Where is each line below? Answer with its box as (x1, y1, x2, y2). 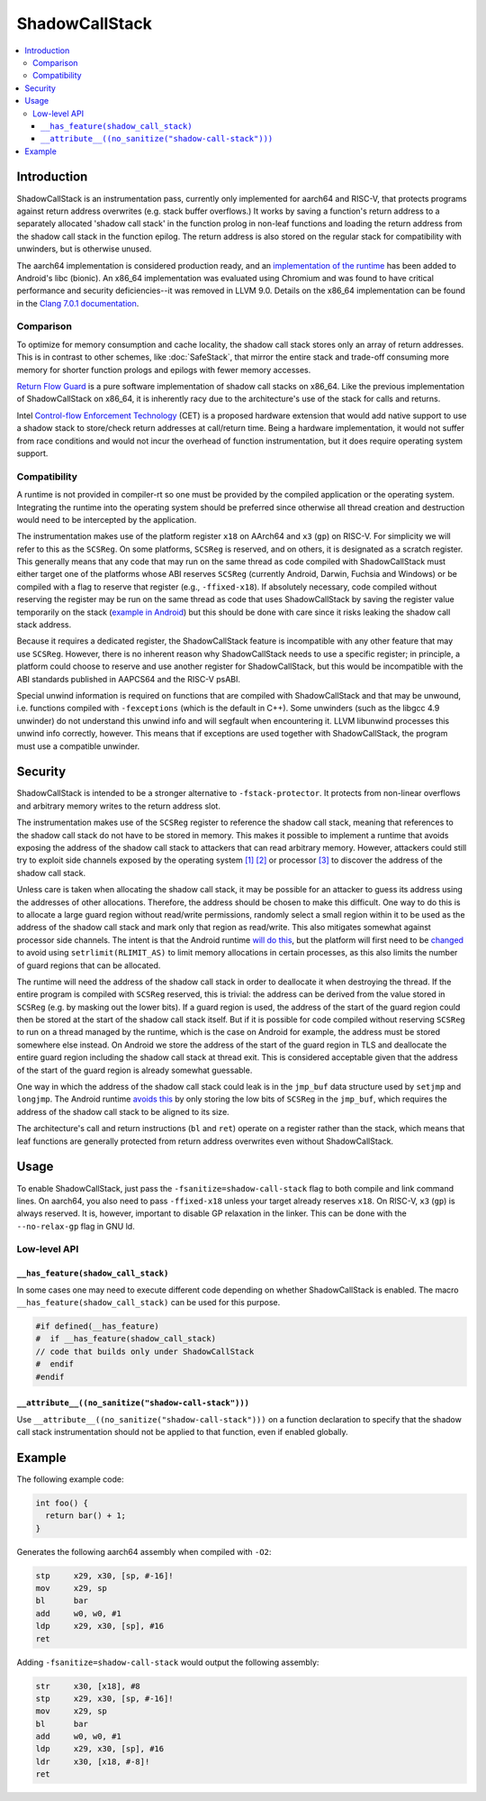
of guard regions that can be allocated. (16, 960, 161, 971)
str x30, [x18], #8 (35, 1681, 141, 1691)
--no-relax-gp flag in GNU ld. (16, 1220, 135, 1231)
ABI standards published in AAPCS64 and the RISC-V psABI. (16, 673, 241, 684)
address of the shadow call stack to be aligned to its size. (16, 1106, 229, 1117)
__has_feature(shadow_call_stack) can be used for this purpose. (16, 1297, 281, 1308)
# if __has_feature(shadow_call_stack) (35, 1334, 216, 1344)
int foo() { (35, 1497, 89, 1508)
